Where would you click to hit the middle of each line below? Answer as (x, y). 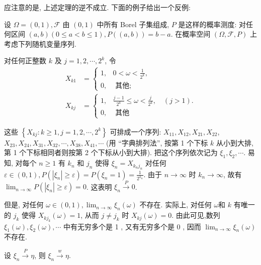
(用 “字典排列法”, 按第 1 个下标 (157, 142)
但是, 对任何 (24, 205)
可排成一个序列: (136, 131)
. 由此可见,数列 (196, 215)
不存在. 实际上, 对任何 (176, 205)
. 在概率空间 (191, 34)
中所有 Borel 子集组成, (133, 24)
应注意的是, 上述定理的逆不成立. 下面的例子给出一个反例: (97, 7)
